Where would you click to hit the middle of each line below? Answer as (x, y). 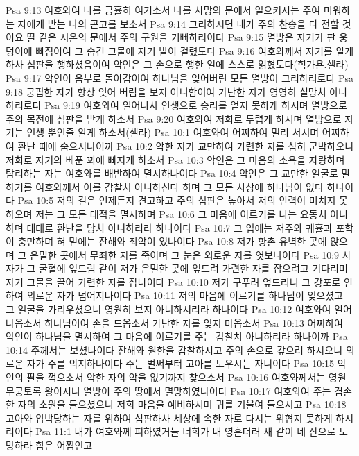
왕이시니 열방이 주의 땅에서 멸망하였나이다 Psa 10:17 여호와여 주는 (188, 390)
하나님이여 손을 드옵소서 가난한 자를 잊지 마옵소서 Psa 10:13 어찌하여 (194, 322)
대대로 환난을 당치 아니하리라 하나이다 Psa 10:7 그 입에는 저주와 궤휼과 (179, 227)
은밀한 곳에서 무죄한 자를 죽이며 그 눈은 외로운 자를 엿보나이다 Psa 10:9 (185, 254)
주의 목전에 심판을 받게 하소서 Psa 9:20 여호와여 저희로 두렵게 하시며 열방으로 (174, 118)
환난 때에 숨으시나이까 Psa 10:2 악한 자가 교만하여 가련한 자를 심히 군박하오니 (186, 145)
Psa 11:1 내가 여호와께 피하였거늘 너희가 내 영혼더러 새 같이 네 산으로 (186, 431)
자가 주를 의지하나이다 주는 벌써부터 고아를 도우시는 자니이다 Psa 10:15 (181, 363)
